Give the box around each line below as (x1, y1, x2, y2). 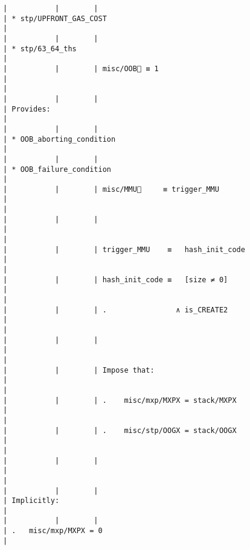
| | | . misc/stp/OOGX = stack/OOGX (3, 426, 237, 435)
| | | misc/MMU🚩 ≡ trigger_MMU (3, 185, 219, 194)
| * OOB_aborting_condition (3, 134, 116, 144)
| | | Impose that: (3, 365, 155, 375)
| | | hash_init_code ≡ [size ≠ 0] (3, 275, 228, 284)
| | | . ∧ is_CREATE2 (3, 305, 228, 314)
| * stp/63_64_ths (3, 44, 77, 53)
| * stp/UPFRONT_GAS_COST (3, 14, 107, 23)
